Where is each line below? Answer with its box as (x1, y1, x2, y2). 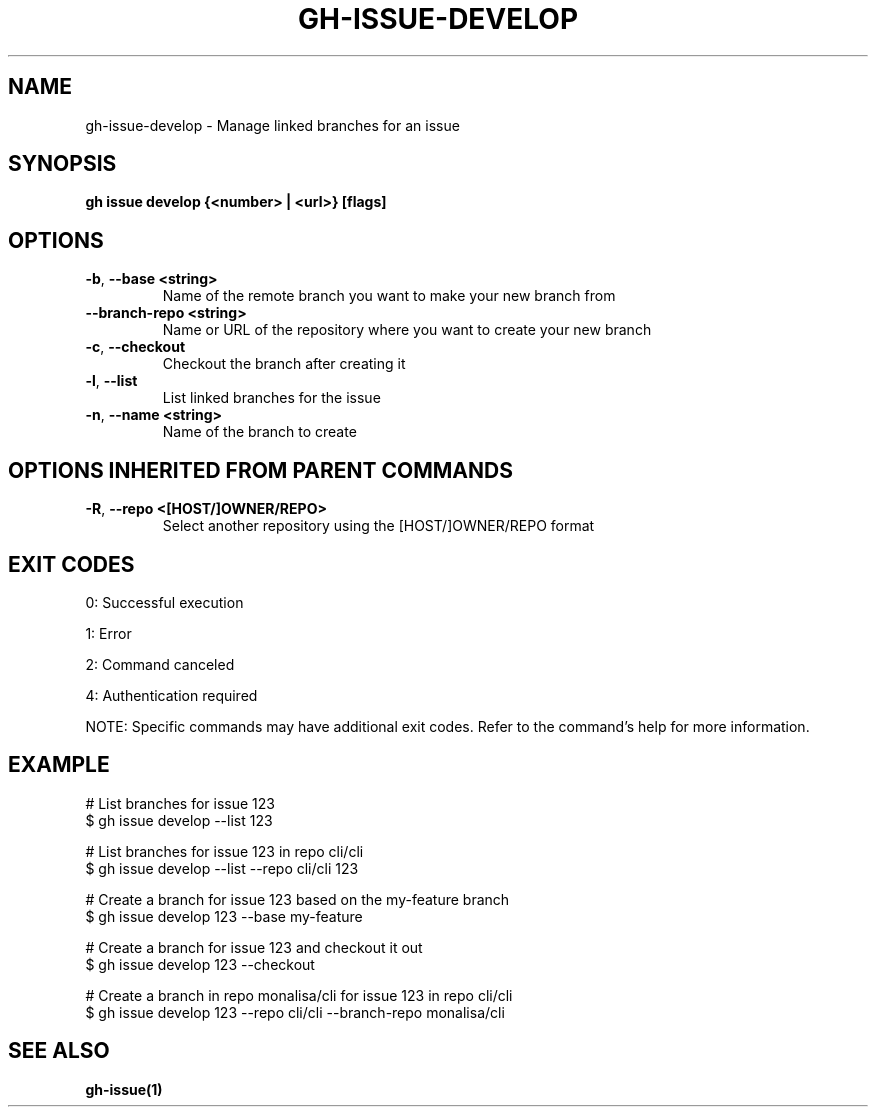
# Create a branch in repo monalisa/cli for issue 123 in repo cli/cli (85, 986, 513, 1004)
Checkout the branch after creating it (162, 355, 406, 373)
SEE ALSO (8, 1038, 110, 1064)
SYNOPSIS (8, 151, 117, 177)
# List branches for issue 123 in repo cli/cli (85, 842, 364, 860)
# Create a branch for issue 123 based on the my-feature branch (85, 890, 510, 908)
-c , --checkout (85, 338, 186, 356)
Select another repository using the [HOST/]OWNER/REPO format (162, 517, 595, 535)
